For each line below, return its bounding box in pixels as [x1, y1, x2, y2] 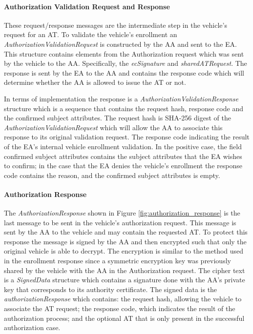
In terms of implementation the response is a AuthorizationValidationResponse [4, 93, 238, 103]
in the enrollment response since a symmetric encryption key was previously [4, 255, 231, 266]
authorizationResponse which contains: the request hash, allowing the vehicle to [4, 294, 242, 304]
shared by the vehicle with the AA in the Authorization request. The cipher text [4, 265, 245, 275]
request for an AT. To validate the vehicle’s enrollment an [4, 29, 177, 39]
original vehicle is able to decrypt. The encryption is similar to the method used [4, 246, 244, 256]
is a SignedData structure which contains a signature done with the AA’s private [4, 275, 245, 285]
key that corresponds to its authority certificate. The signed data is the [4, 284, 217, 294]
